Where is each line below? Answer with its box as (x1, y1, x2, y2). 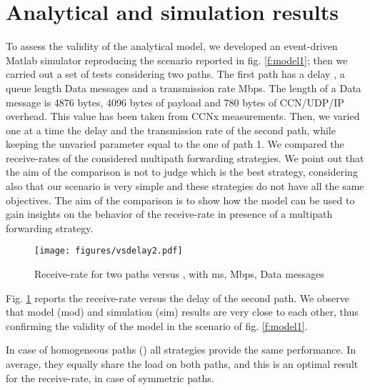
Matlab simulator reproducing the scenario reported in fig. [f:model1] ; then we (6, 52, 348, 67)
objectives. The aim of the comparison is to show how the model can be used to (6, 192, 355, 207)
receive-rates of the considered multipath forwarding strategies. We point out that (6, 150, 364, 165)
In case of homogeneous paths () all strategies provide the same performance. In (6, 342, 356, 357)
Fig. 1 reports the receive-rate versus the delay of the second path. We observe (6, 290, 350, 305)
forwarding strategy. (6, 220, 94, 235)
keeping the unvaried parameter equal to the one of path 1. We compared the (6, 136, 344, 151)
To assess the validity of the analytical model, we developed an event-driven (6, 39, 338, 54)
